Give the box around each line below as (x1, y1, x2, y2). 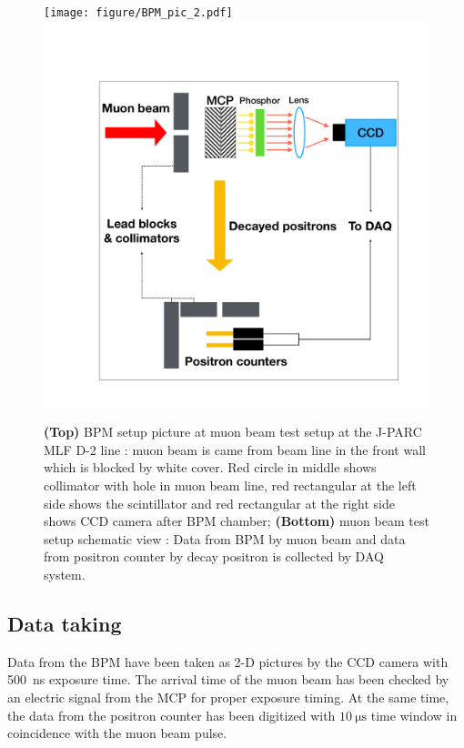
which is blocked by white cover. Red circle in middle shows (44, 458, 377, 477)
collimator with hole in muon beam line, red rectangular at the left (44, 476, 417, 495)
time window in (370, 705, 458, 724)
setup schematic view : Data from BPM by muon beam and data (44, 529, 406, 548)
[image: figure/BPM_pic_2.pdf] (44, 6, 233, 19)
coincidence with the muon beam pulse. (7, 723, 227, 743)
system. (44, 565, 86, 583)
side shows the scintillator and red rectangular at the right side (44, 493, 395, 512)
